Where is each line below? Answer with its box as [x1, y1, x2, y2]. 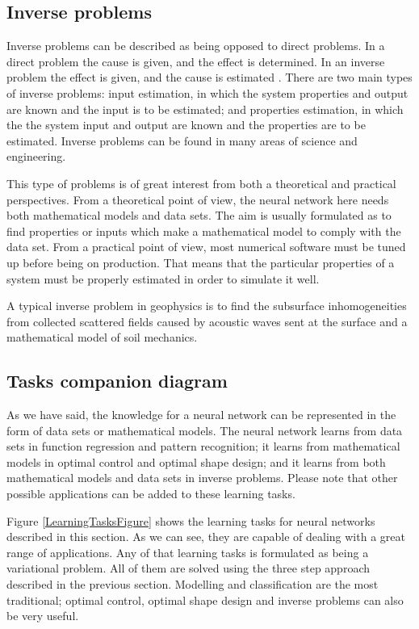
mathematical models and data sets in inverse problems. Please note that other [6, 469, 398, 486]
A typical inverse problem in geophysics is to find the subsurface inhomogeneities [6, 297, 407, 314]
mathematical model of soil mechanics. [6, 329, 198, 346]
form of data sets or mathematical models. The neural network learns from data [6, 421, 403, 438]
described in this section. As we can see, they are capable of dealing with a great [6, 528, 405, 545]
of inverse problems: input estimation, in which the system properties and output [6, 84, 409, 101]
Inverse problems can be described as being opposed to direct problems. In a [6, 37, 385, 54]
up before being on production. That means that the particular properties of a [6, 254, 395, 270]
